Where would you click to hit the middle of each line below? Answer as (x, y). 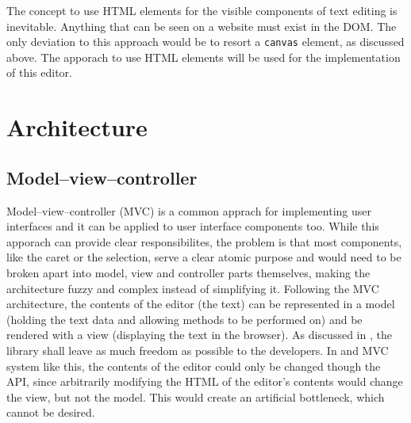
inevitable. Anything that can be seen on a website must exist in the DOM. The (202, 26)
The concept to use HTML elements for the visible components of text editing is (202, 10)
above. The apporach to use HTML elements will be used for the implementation (204, 57)
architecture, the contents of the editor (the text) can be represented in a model (201, 304)
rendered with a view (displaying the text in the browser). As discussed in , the (199, 335)
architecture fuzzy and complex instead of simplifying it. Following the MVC (193, 288)
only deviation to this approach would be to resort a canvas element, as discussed (205, 42)
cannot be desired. (51, 412)
